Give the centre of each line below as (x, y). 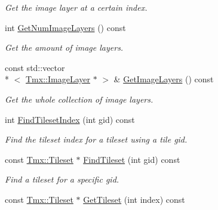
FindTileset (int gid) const (132, 159)
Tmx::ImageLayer (58, 79)
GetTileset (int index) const (134, 199)
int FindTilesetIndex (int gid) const (70, 119)
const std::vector (35, 67)
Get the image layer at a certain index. (76, 7)
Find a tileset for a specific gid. (62, 179)
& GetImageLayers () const (164, 79)
